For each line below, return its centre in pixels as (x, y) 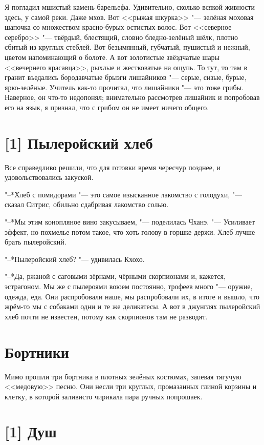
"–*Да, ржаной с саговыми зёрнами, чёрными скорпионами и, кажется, (115, 276)
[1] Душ (31, 431)
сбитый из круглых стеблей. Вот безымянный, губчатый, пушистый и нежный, (127, 47)
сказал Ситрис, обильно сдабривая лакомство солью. (87, 204)
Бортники (37, 351)
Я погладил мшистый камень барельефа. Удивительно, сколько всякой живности (130, 7)
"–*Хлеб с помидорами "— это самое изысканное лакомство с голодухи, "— (124, 194)
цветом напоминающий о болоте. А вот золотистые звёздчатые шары (112, 57)
